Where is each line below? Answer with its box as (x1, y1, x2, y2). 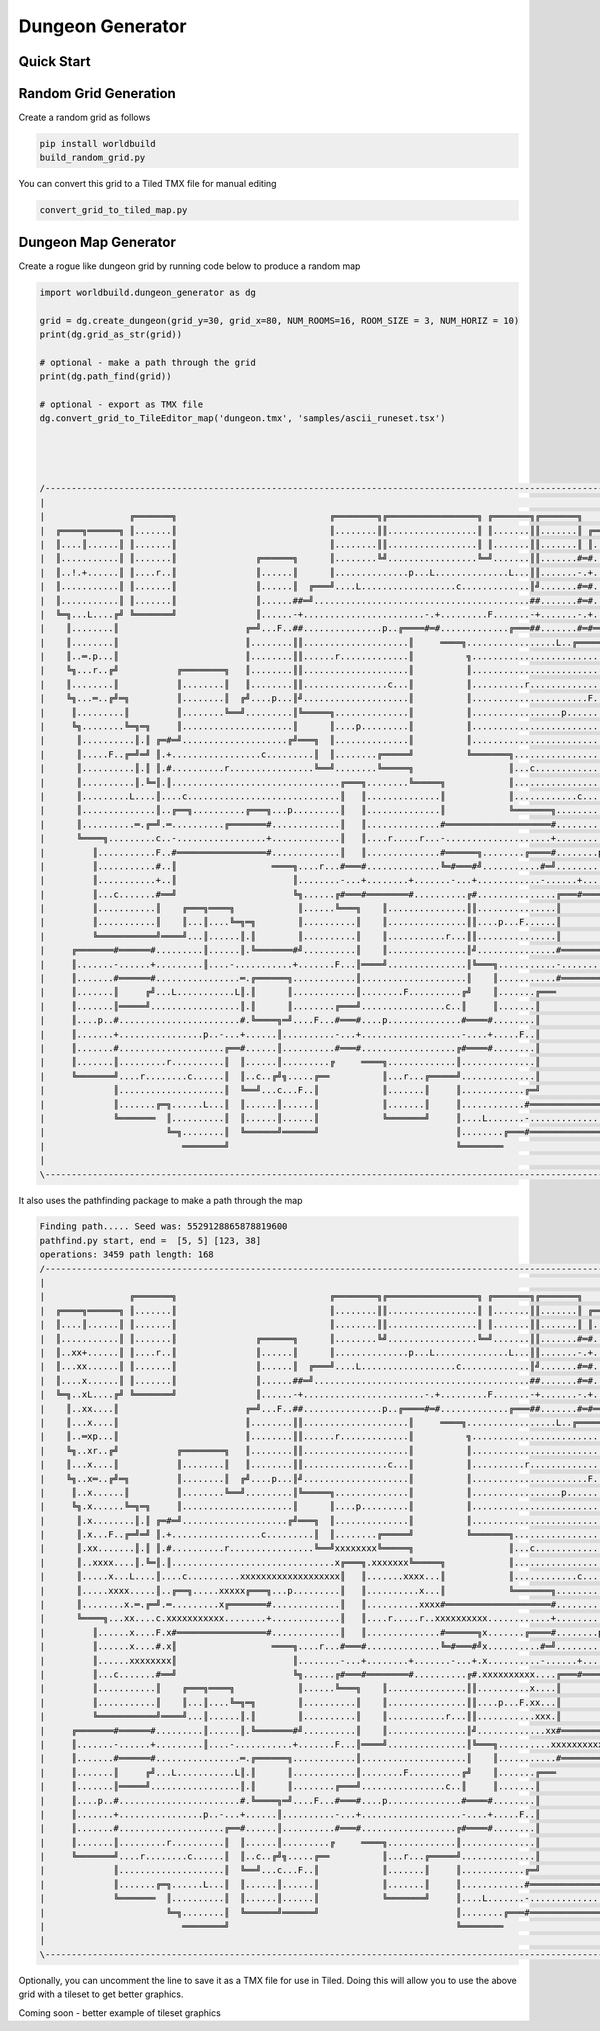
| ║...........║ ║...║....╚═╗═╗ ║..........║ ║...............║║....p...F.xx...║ (39, 1696, 562, 1708)
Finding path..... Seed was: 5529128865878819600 (39, 1221, 288, 1232)
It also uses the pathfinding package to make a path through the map (18, 1194, 303, 1206)
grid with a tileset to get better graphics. (18, 1988, 184, 2000)
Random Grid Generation (18, 85, 177, 102)
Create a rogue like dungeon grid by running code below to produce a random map (18, 260, 361, 272)
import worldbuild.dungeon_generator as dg (39, 286, 257, 298)
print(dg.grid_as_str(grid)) (39, 329, 183, 340)
